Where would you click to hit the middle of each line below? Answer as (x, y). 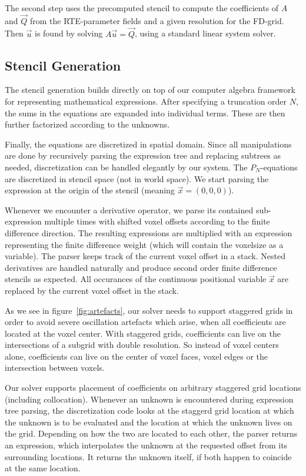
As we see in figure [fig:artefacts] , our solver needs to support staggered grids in (149, 310)
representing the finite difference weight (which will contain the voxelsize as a (144, 244)
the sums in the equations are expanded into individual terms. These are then (145, 113)
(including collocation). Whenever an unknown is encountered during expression (149, 399)
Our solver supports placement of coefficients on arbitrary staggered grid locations (153, 388)
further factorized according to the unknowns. (87, 124)
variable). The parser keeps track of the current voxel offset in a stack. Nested (145, 256)
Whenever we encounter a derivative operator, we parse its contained (129, 209)
